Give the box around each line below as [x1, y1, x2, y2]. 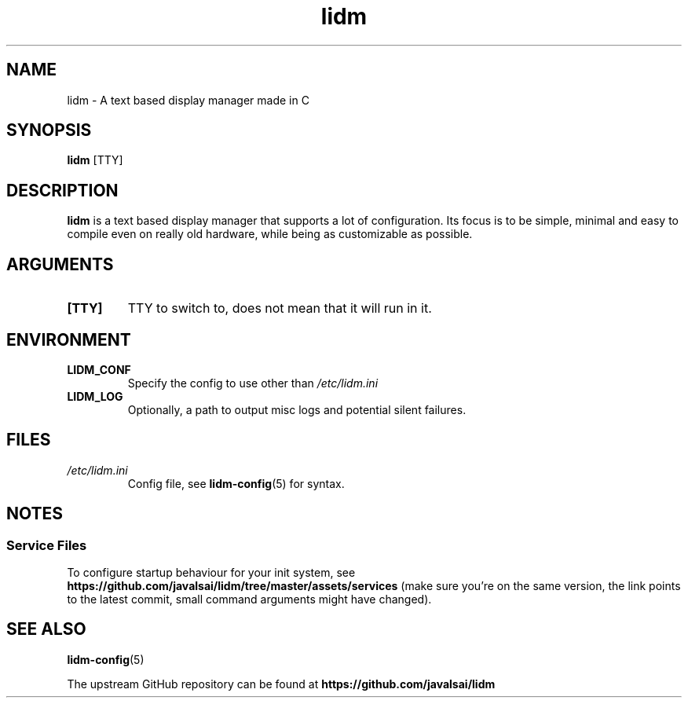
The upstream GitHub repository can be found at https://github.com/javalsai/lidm [67, 676, 496, 691]
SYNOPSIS [6, 120, 92, 141]
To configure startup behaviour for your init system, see [67, 566, 356, 580]
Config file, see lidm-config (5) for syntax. [127, 476, 345, 490]
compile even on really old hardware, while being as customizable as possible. [67, 227, 473, 241]
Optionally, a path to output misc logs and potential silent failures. [127, 402, 467, 416]
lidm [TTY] [67, 153, 123, 167]
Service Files [6, 537, 87, 553]
